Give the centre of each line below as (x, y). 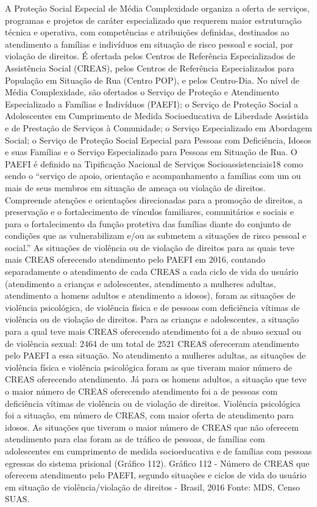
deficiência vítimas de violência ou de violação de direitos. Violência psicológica (153, 403)
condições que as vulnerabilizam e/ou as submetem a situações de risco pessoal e (156, 235)
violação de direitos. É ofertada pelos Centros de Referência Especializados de (150, 56)
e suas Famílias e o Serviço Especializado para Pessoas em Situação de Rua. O (151, 152)
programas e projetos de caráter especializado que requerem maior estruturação (153, 20)
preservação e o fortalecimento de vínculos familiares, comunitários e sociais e (149, 212)
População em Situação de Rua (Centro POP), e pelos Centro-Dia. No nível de (152, 80)
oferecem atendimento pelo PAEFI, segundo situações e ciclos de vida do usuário (156, 475)
